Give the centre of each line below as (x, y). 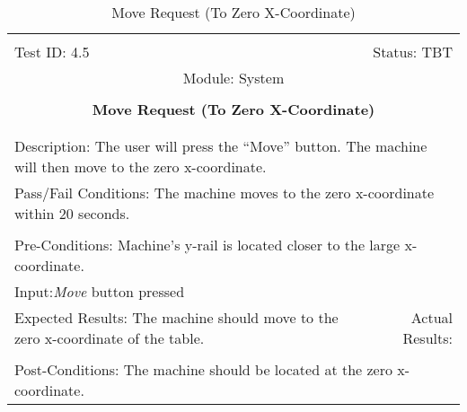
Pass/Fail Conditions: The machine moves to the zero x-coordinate (225, 193)
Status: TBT (413, 52)
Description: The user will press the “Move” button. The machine (221, 146)
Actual (432, 317)
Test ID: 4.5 (52, 52)
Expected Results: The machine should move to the (176, 317)
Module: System (233, 78)
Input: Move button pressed (100, 291)
